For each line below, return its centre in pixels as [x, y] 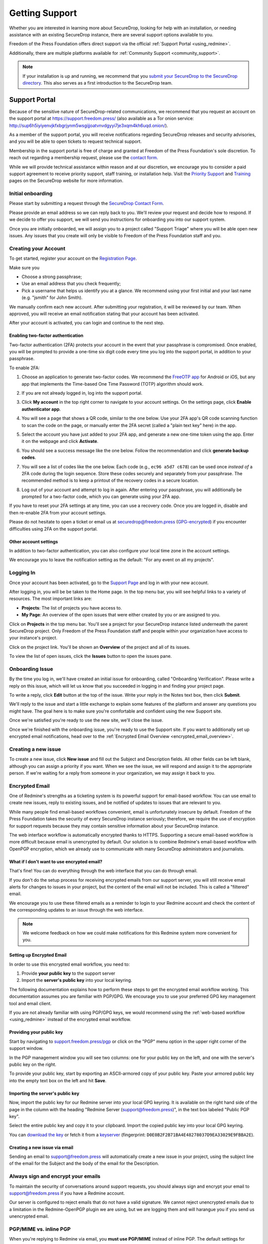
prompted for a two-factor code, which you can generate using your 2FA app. [101, 497]
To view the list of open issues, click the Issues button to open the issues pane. [91, 656]
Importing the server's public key [44, 1093]
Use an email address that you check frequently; [71, 284]
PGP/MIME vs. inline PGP [40, 1229]
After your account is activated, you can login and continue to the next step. [87, 323]
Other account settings [33, 541]
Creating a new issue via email [41, 1147]
